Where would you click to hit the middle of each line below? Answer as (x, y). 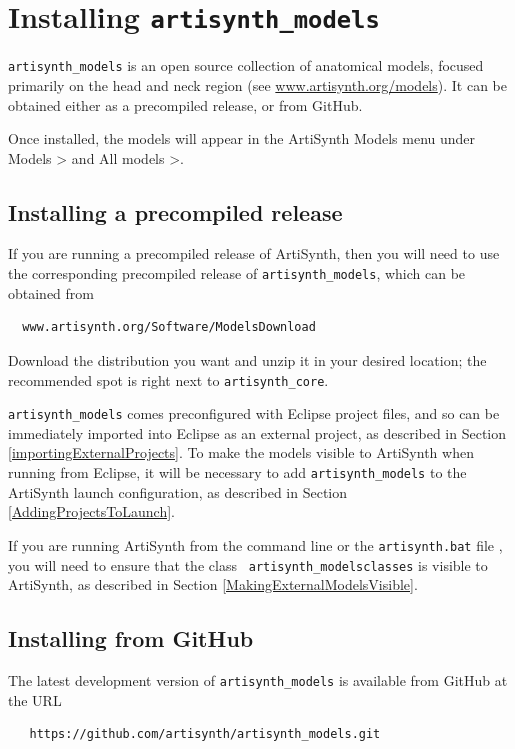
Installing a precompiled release (175, 211)
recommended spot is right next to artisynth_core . (168, 379)
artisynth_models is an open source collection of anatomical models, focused (246, 65)
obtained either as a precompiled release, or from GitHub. (185, 104)
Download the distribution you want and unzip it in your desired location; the (247, 359)
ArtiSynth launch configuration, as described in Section (178, 491)
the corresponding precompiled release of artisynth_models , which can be (237, 273)
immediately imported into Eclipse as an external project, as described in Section (257, 432)
